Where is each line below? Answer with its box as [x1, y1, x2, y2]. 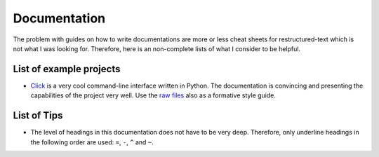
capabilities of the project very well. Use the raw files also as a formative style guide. [30, 91, 277, 100]
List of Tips [13, 109, 63, 122]
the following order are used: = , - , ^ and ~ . [30, 137, 154, 146]
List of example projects [13, 63, 121, 75]
